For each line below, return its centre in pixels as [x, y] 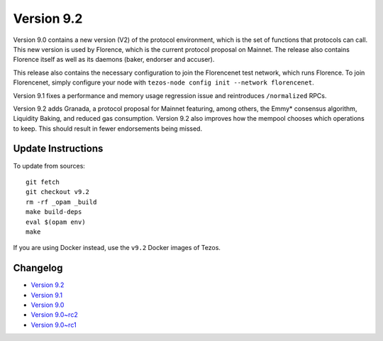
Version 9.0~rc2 [54, 315]
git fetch [43, 182]
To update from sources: [49, 166]
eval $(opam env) [56, 222]
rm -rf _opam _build [61, 202]
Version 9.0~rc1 [54, 325]
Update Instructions [58, 149]
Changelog [38, 268]
